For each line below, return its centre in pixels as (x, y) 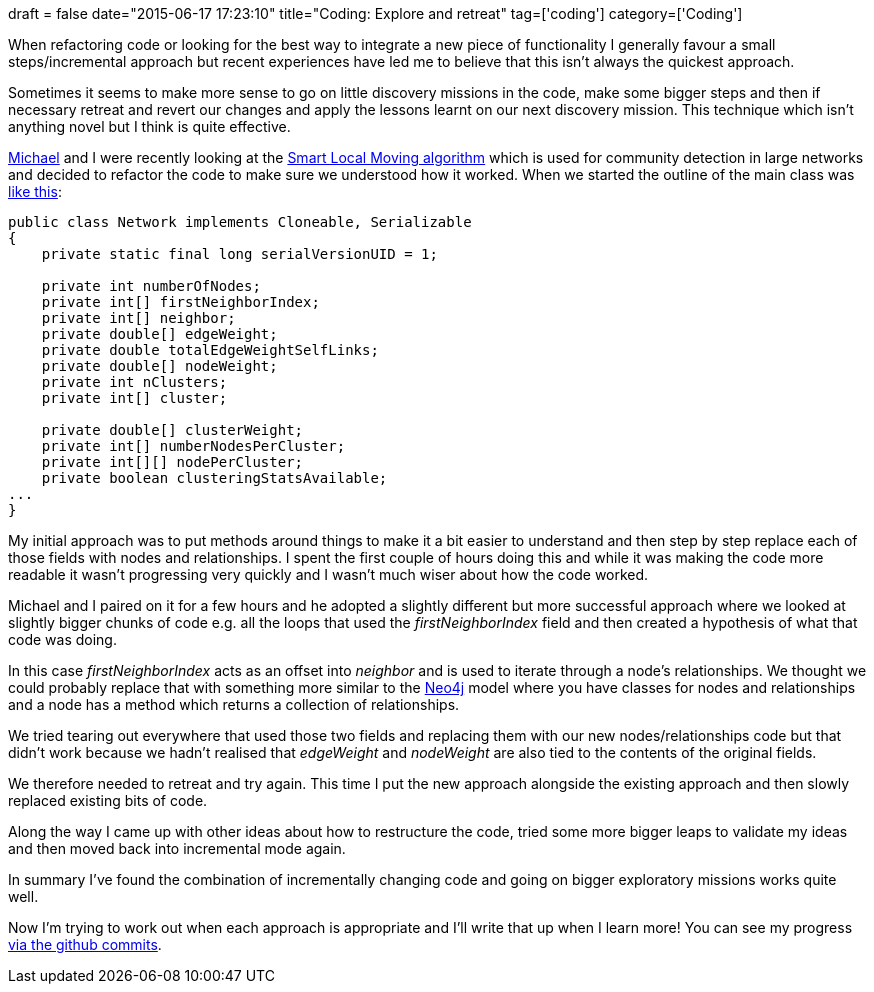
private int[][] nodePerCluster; (172, 462)
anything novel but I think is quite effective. (149, 126)
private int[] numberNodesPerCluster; (193, 446)
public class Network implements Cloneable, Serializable (240, 222)
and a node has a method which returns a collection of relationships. (234, 704)
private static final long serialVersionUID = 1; (239, 254)
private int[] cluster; (134, 398)
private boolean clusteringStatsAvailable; (214, 478)
